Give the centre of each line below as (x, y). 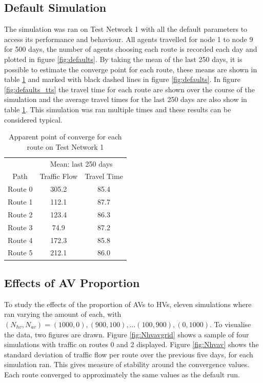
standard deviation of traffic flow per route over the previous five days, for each (129, 354)
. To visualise (230, 324)
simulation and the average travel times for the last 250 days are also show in (126, 99)
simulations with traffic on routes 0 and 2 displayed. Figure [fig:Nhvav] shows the (131, 344)
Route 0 (20, 189)
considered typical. (33, 119)
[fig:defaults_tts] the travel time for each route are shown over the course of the (129, 89)
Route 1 (20, 202)
